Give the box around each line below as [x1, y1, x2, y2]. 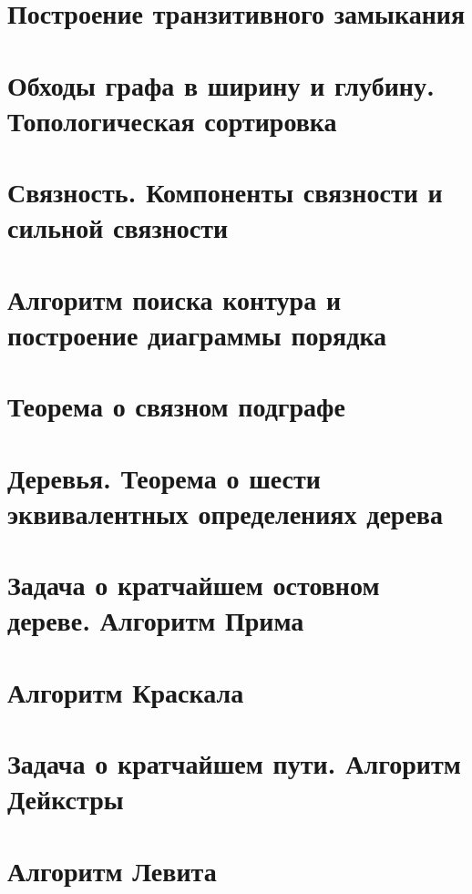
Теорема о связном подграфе [7, 387, 345, 425]
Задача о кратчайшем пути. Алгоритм [7, 745, 461, 782]
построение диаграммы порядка [7, 315, 387, 353]
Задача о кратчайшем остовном [7, 566, 380, 603]
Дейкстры [7, 780, 124, 817]
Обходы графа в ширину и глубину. [7, 66, 435, 103]
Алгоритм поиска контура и [7, 280, 342, 317]
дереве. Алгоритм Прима [7, 601, 304, 639]
